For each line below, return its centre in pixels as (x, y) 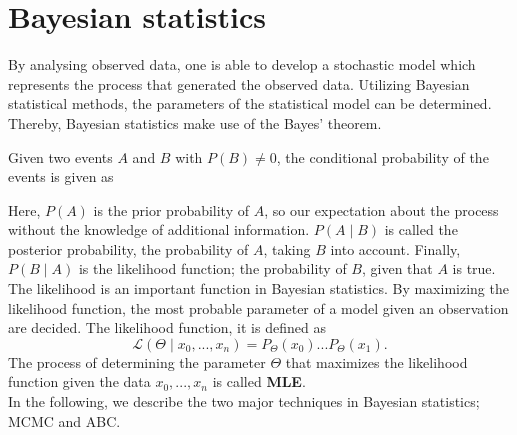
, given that (397, 268)
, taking (287, 248)
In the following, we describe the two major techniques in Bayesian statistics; (244, 401)
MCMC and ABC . (64, 420)
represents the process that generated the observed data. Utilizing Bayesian (239, 83)
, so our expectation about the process (381, 209)
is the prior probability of (171, 209)
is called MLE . (259, 381)
